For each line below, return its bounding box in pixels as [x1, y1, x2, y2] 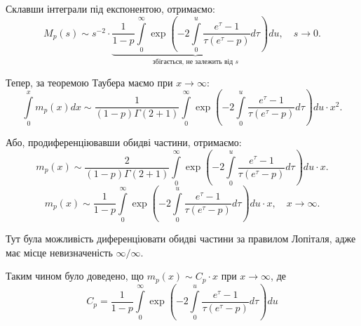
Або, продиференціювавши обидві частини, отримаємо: [6, 135, 242, 150]
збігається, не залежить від [152, 58, 233, 66]
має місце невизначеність [6, 244, 113, 259]
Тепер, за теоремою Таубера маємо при [6, 74, 173, 89]
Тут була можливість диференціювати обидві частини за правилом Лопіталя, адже [6, 231, 356, 246]
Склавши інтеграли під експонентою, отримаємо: [6, 1, 215, 15]
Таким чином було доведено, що [6, 268, 144, 283]
